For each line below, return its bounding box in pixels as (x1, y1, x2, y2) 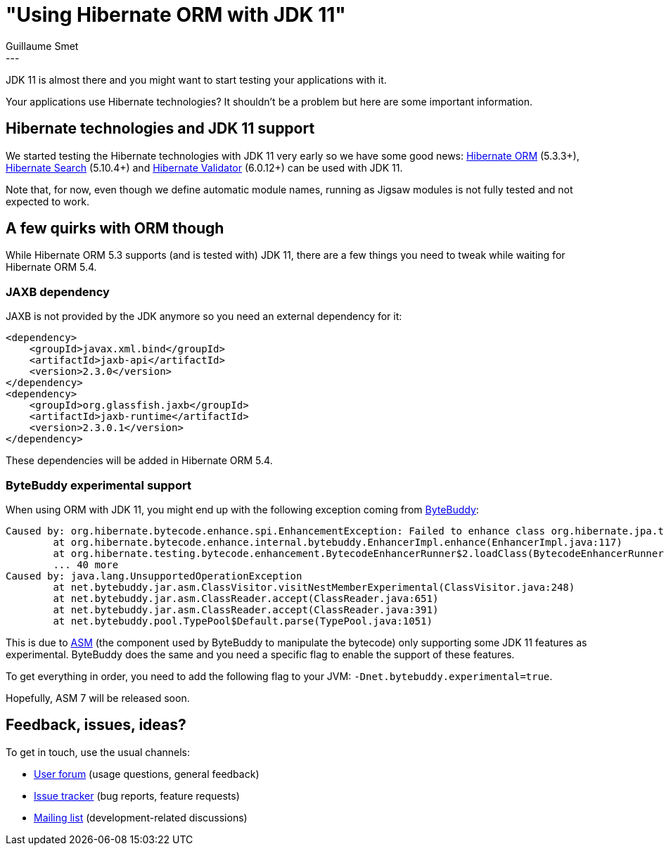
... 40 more (53, 558, 119, 570)
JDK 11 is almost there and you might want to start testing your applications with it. (6, 73, 387, 86)
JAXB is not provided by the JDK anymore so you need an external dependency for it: (6, 310, 402, 323)
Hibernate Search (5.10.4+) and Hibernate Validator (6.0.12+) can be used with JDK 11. (6, 161, 403, 174)
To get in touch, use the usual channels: (6, 746, 191, 758)
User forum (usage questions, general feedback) (34, 767, 260, 780)
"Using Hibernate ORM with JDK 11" (6, 3, 346, 27)
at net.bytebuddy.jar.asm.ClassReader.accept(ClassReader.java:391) (53, 603, 439, 615)
